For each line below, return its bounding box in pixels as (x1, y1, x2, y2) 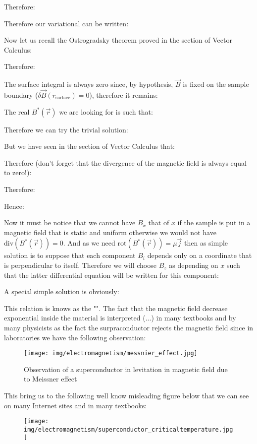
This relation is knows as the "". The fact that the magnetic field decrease (4, 303, 228, 313)
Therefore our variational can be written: (4, 18, 129, 28)
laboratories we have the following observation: (4, 332, 146, 342)
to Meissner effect (24, 374, 77, 384)
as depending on (169, 259, 218, 270)
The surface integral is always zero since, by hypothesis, (4, 79, 173, 89)
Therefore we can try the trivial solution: (4, 124, 128, 134)
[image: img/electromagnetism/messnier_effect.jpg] (24, 350, 198, 357)
